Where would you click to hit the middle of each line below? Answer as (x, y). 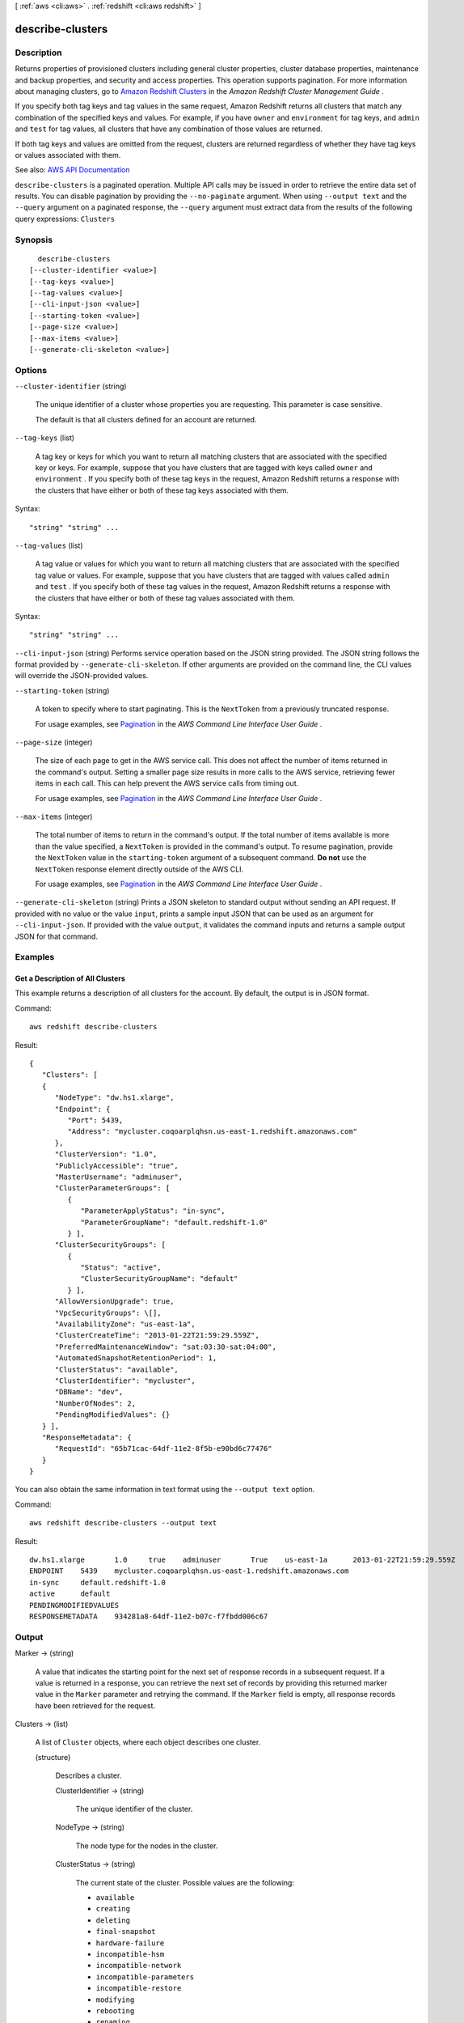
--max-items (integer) (54, 816)
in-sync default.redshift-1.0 (97, 1582)
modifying (115, 2000)
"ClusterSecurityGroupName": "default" (159, 1279)
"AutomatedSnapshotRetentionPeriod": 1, (136, 1358)
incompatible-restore (139, 1988)
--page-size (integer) (54, 742)
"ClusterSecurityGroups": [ (110, 1245)
